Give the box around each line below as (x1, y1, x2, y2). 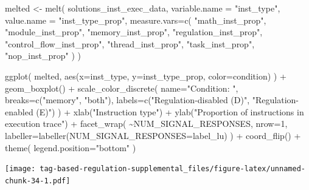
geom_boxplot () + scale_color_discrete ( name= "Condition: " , (5, 81, 238, 94)
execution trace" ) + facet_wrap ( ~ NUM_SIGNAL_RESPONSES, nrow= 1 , (5, 117, 288, 130)
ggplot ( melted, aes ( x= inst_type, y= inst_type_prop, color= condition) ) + (5, 69, 286, 82)
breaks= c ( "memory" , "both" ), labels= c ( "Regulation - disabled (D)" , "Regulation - (5, 93, 299, 106)
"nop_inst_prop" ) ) (5, 49, 81, 62)
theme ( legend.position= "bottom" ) (5, 141, 136, 154)
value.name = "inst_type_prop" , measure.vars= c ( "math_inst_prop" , (5, 13, 266, 26)
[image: (5, 165, 36, 174)
